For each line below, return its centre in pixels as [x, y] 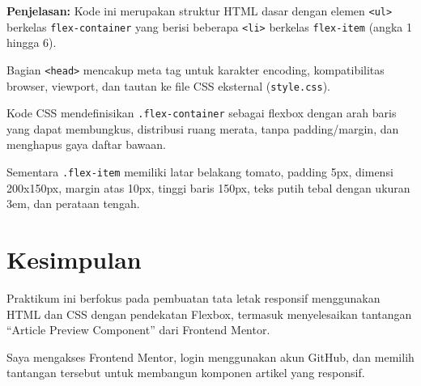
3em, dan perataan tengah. [73, 204]
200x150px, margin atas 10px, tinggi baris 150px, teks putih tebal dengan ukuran [208, 187]
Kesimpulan [74, 259]
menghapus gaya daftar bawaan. [86, 144]
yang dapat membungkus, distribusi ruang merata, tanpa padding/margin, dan [203, 128]
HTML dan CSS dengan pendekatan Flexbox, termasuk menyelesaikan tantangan [209, 314]
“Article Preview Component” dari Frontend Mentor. [138, 330]
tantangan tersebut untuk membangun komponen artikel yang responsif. [186, 373]
